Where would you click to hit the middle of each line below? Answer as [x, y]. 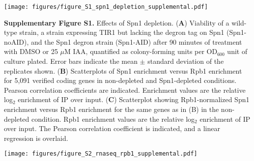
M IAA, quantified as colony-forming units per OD [141, 51]
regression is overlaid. [36, 138]
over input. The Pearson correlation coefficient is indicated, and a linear [112, 128]
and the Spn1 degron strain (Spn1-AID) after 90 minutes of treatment [137, 41]
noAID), [16, 41]
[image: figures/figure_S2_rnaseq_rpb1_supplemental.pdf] [101, 154]
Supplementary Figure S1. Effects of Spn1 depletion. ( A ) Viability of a [117, 22]
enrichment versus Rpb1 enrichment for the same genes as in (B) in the [112, 109]
